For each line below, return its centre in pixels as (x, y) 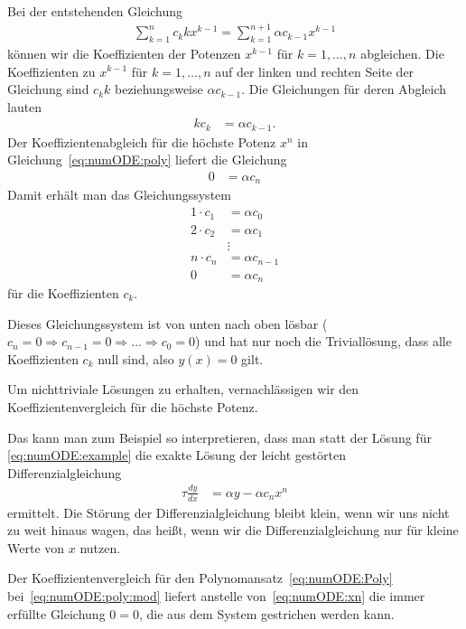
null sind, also (136, 358)
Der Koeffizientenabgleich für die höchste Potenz (142, 141)
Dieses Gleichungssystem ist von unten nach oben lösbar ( (168, 323)
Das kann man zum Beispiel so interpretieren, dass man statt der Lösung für (219, 437)
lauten (25, 106)
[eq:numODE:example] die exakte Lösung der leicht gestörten (177, 455)
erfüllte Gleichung (56, 613)
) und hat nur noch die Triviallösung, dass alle (323, 341)
